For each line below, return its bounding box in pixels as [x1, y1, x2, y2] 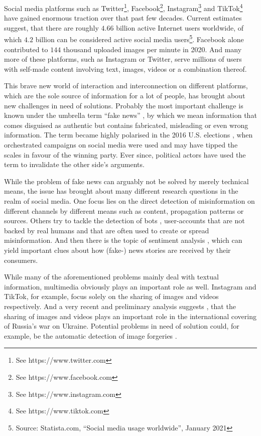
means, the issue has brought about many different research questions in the [4, 186, 238, 196]
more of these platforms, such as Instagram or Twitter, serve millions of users [4, 54, 242, 64]
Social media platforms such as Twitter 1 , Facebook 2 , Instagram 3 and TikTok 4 [4, 2, 243, 13]
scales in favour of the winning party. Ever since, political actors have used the [4, 149, 246, 160]
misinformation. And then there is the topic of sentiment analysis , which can [4, 235, 242, 245]
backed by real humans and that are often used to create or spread [4, 225, 209, 235]
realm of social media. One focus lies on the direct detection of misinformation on [4, 196, 255, 206]
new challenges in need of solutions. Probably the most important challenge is [4, 100, 243, 110]
